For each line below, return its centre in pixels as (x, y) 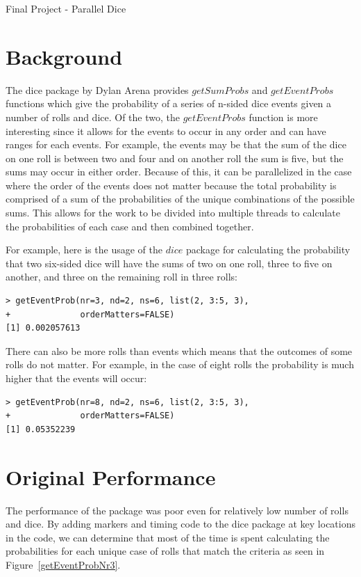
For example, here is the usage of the (84, 250)
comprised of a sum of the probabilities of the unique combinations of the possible (180, 199)
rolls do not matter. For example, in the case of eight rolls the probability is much (180, 364)
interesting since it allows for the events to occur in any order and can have (166, 131)
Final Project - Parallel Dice (66, 8)
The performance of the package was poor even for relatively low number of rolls (177, 510)
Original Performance (111, 476)
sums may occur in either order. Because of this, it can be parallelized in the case (179, 172)
